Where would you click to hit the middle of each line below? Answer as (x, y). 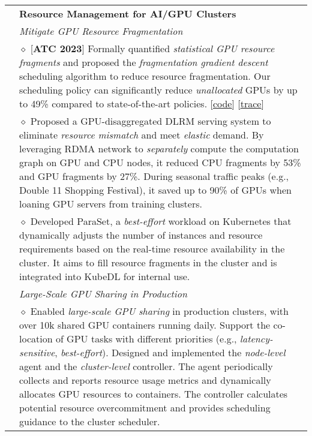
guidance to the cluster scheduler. (90, 421)
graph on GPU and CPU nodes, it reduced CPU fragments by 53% (160, 162)
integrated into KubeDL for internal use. (105, 276)
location (36, 339)
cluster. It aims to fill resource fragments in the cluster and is (148, 262)
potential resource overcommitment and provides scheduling (145, 408)
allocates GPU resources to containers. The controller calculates (154, 394)
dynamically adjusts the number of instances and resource (141, 235)
